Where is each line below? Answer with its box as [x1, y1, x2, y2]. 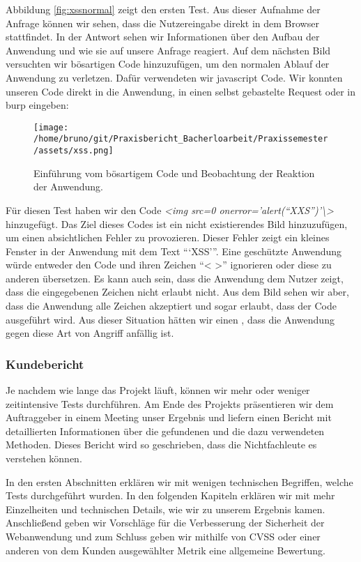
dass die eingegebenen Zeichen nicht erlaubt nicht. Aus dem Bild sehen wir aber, [6, 284, 349, 299]
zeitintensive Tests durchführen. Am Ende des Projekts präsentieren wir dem [6, 396, 334, 411]
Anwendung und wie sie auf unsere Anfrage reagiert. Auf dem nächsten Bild [6, 43, 331, 57]
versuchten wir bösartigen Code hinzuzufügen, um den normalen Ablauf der [6, 56, 330, 71]
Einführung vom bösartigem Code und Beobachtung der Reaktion [33, 165, 315, 180]
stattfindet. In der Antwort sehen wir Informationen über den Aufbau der [6, 29, 320, 44]
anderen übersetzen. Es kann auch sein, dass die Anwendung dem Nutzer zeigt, [6, 271, 344, 285]
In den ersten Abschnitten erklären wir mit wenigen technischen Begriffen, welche [6, 474, 353, 489]
